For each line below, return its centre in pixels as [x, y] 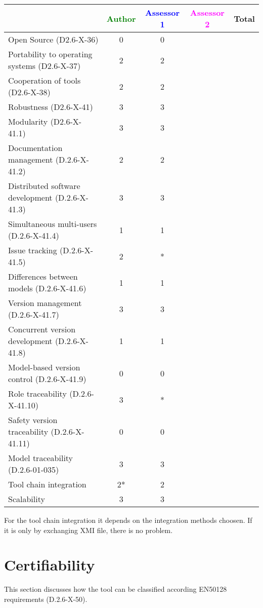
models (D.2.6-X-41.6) [47, 288]
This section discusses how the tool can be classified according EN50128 [116, 589]
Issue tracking [33, 250]
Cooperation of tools [45, 80]
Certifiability [50, 565]
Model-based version [44, 367]
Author [121, 18]
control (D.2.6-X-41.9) [47, 379]
